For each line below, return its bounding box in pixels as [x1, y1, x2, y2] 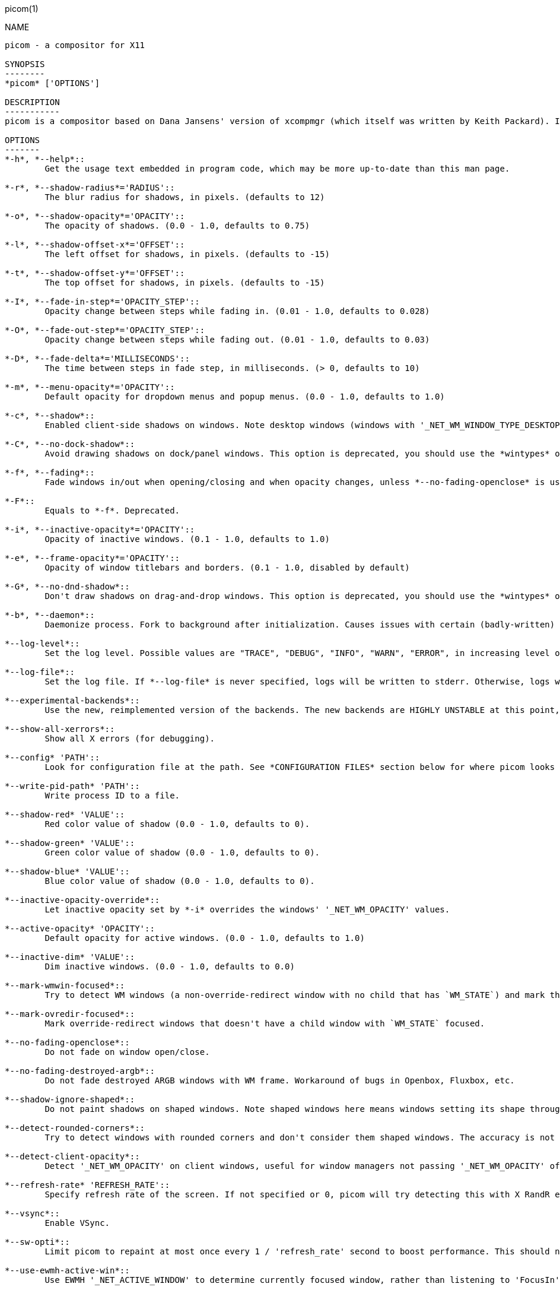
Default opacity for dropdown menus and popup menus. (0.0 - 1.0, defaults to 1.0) [44, 392, 445, 401]
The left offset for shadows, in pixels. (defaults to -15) [44, 249, 330, 259]
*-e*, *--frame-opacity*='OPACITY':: [5, 553, 180, 563]
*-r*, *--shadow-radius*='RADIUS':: [5, 183, 175, 192]
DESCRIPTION [5, 97, 60, 107]
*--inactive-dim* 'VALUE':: [5, 952, 135, 962]
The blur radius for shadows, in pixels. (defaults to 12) [44, 192, 325, 202]
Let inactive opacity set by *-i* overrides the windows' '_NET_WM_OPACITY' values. [44, 905, 450, 914]
